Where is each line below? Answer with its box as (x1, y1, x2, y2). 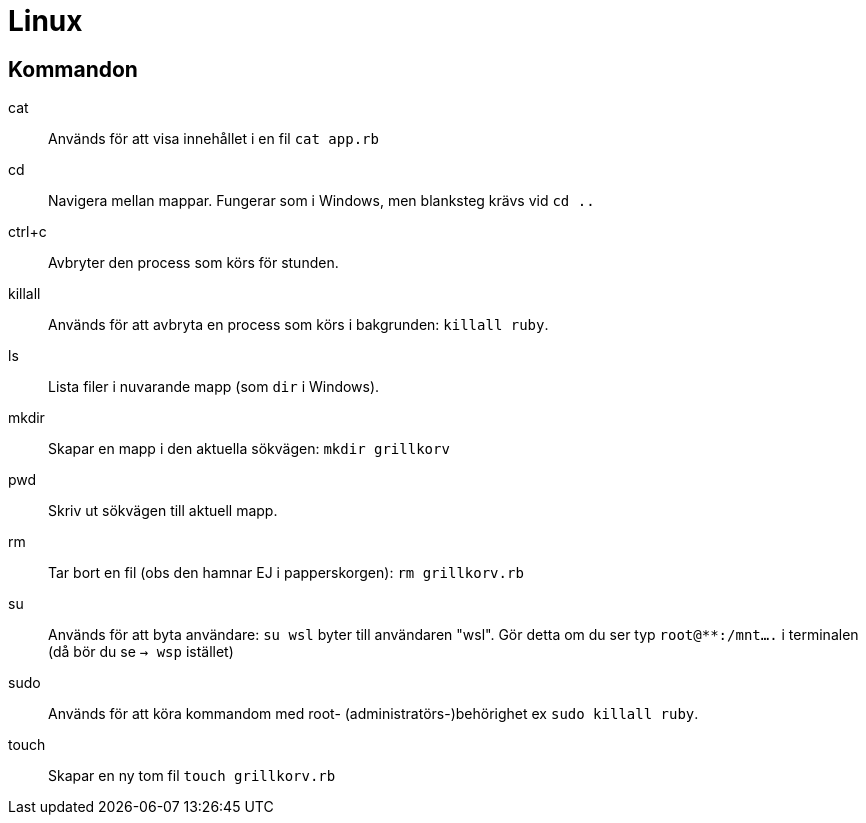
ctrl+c (8, 223, 47, 241)
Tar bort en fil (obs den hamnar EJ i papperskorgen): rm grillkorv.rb (48, 564, 524, 582)
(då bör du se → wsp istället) (48, 643, 234, 661)
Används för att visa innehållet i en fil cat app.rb (48, 130, 379, 148)
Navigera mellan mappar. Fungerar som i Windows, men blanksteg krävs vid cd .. (48, 192, 595, 210)
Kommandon (8, 56, 138, 82)
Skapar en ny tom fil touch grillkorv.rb (48, 767, 336, 785)
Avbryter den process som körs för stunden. (48, 254, 339, 272)
